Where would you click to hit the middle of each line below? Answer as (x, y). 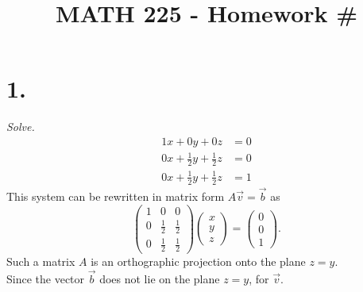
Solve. (21, 127)
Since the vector (46, 279)
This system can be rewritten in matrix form (116, 196)
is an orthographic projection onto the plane (198, 261)
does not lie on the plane (160, 279)
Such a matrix (41, 261)
